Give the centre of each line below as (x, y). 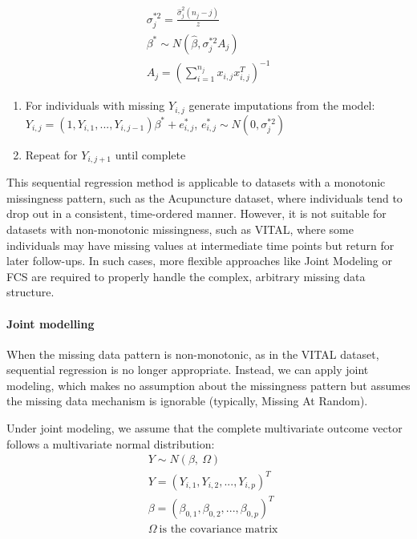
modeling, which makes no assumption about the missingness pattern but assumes (208, 385)
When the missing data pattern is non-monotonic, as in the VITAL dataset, (193, 354)
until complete (150, 154)
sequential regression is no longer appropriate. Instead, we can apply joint (188, 370)
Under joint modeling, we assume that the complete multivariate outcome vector (204, 428)
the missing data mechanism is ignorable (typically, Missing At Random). (187, 401)
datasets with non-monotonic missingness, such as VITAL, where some (180, 229)
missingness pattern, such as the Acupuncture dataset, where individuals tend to (204, 197)
